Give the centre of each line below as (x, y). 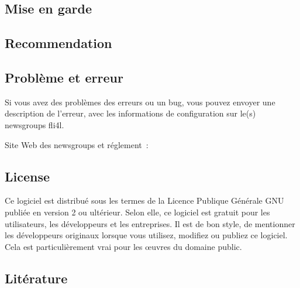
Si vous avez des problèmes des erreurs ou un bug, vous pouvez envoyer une (140, 102)
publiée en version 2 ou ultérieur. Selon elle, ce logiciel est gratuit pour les (137, 212)
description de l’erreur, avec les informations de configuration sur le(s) (130, 113)
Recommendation (58, 43)
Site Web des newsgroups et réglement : (77, 144)
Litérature (36, 278)
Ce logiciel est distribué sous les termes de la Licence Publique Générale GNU (144, 200)
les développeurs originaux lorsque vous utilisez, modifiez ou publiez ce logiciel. (146, 235)
